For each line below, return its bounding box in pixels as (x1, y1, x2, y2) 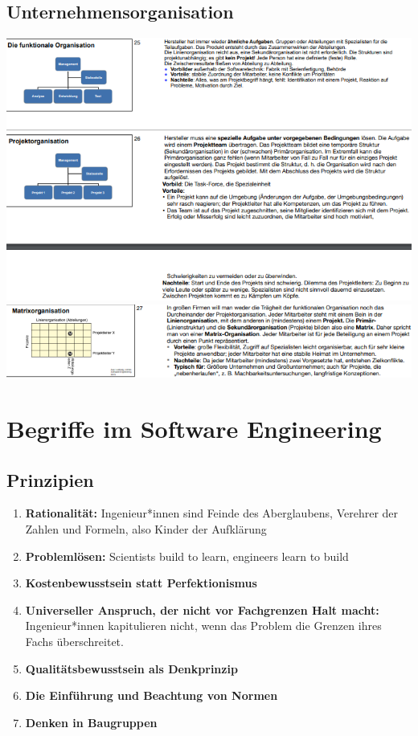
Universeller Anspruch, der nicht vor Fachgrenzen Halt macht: (25, 601, 379, 618)
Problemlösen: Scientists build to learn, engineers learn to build (25, 547, 349, 564)
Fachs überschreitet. (25, 633, 124, 650)
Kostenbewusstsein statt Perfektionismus (25, 574, 257, 591)
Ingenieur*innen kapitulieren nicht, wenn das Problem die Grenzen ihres (25, 617, 382, 634)
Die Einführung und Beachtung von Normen (25, 687, 278, 704)
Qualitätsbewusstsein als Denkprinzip (25, 660, 238, 677)
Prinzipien (6, 467, 94, 492)
